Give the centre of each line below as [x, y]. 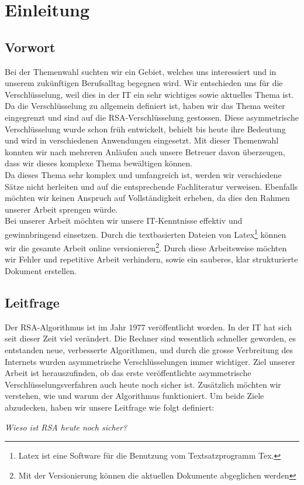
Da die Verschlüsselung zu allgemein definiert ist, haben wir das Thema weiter [145, 106]
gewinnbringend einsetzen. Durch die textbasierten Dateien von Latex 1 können [146, 233]
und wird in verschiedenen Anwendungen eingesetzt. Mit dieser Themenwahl [142, 140]
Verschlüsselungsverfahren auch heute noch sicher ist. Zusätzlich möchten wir [143, 384]
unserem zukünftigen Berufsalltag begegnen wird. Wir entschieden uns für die [144, 83]
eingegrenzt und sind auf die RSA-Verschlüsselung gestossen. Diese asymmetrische [152, 117]
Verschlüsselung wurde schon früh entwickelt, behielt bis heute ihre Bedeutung [145, 129]
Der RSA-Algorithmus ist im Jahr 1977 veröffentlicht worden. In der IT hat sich [148, 327]
